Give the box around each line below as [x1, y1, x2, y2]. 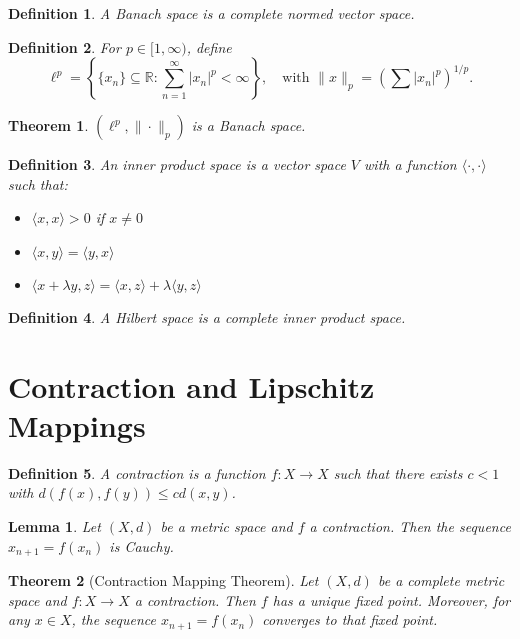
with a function [364, 154, 457, 175]
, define [186, 36, 232, 57]
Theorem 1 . [8, 115, 89, 136]
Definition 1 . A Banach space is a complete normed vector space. [8, 3, 415, 23]
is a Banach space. [191, 115, 306, 136]
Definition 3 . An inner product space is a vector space [8, 154, 346, 175]
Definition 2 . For [8, 36, 121, 57]
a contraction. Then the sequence [309, 516, 511, 537]
